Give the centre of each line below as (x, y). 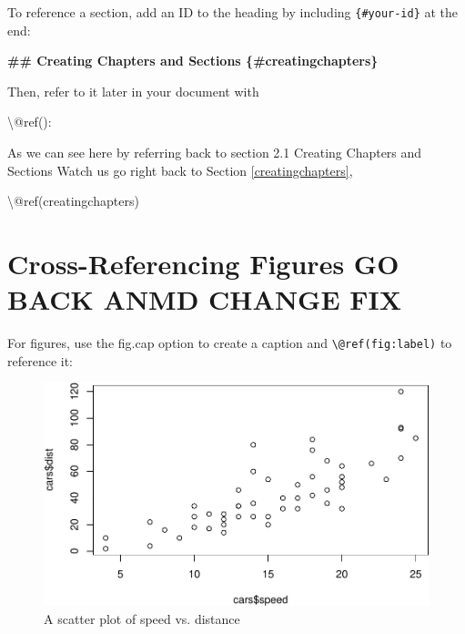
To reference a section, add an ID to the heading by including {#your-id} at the (233, 12)
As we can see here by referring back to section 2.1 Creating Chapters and (215, 153)
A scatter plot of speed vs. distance (142, 618)
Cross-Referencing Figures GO (203, 263)
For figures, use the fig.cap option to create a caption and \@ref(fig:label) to (230, 343)
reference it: (40, 360)
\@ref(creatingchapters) (73, 201)
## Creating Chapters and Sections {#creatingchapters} (193, 61)
